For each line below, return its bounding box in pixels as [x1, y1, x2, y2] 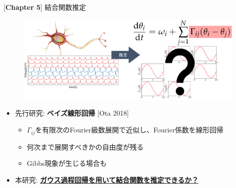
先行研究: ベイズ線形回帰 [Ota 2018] [15, 108, 129, 118]
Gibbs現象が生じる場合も [27, 158, 107, 168]
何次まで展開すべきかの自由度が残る [27, 141, 144, 152]
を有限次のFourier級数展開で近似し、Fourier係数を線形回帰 [35, 125, 224, 135]
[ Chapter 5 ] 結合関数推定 [3, 2, 86, 12]
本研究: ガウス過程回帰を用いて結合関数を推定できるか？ [15, 174, 199, 185]
